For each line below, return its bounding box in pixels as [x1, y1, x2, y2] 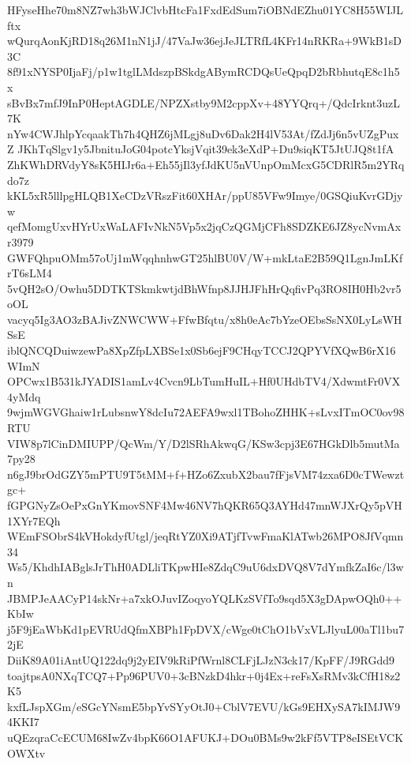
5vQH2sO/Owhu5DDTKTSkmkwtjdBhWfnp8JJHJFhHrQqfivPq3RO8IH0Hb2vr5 [7, 280, 402, 296]
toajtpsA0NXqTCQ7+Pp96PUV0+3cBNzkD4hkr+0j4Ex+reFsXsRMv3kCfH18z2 [7, 667, 401, 683]
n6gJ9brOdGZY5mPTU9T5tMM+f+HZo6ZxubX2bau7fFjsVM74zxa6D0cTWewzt [7, 465, 405, 482]
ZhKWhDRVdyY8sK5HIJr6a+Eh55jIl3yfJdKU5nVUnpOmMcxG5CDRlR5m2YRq [7, 156, 405, 172]
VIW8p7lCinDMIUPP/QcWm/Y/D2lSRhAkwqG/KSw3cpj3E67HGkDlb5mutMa [7, 435, 400, 451]
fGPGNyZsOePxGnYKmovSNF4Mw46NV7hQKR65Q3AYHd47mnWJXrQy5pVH [7, 497, 402, 513]
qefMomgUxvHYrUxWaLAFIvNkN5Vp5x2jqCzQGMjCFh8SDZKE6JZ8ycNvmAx [7, 218, 402, 235]
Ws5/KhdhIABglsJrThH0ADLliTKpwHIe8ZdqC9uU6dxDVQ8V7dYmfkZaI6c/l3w [7, 559, 404, 575]
